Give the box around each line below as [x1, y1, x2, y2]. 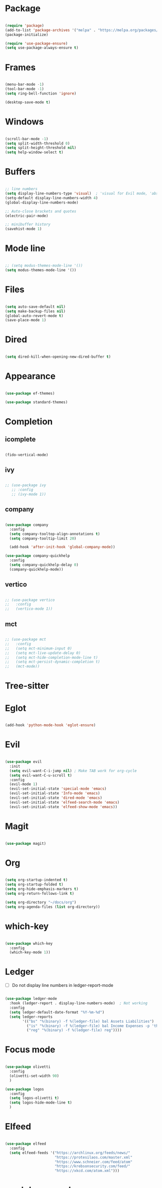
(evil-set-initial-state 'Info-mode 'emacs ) [9, 791, 100, 796]
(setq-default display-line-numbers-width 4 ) [5, 195, 98, 200]
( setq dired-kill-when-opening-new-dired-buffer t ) [5, 354, 111, 359]
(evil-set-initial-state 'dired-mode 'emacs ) [9, 795, 103, 800]
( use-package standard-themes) [5, 399, 68, 405]
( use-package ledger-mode [5, 997, 57, 1001]
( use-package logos [5, 1087, 44, 1092]
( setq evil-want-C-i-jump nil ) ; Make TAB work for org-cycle [9, 768, 137, 773]
